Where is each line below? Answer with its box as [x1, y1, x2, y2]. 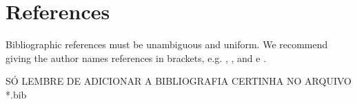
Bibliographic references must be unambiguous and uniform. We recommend [6, 37, 328, 52]
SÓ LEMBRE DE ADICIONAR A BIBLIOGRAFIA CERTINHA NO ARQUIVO [6, 74, 351, 88]
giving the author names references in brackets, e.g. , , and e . [6, 50, 267, 65]
